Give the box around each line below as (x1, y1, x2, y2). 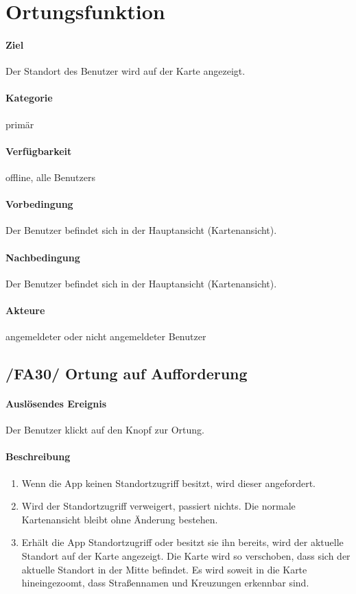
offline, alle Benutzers (5, 169, 95, 184)
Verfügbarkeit (5, 143, 72, 158)
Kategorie (5, 91, 53, 105)
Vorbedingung (5, 197, 73, 211)
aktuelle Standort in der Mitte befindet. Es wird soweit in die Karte (21, 562, 307, 576)
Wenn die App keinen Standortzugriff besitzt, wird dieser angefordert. (21, 475, 316, 490)
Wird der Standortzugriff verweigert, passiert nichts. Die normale (21, 499, 296, 513)
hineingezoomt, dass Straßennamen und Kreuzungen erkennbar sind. (21, 575, 309, 590)
